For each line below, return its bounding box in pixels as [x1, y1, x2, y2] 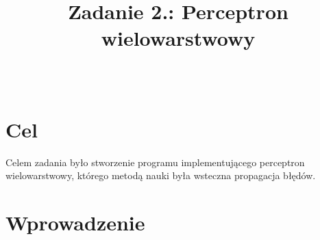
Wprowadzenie [5, 209, 145, 237]
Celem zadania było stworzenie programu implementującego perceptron [5, 155, 305, 169]
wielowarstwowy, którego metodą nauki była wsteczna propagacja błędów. [5, 168, 316, 183]
